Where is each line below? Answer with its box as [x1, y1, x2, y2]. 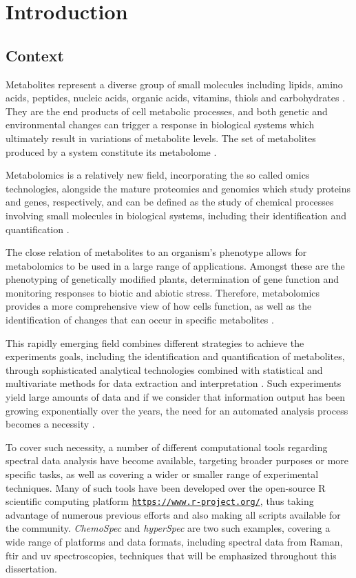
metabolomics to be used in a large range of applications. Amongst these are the [6, 258, 345, 272]
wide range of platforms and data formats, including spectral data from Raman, [6, 535, 343, 549]
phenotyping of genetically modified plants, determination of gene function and [6, 272, 339, 286]
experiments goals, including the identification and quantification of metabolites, [6, 349, 345, 363]
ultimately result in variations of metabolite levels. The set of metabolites [6, 130, 316, 145]
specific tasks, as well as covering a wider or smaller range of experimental [6, 467, 319, 481]
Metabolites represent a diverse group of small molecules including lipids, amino [6, 77, 343, 91]
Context [6, 44, 64, 66]
